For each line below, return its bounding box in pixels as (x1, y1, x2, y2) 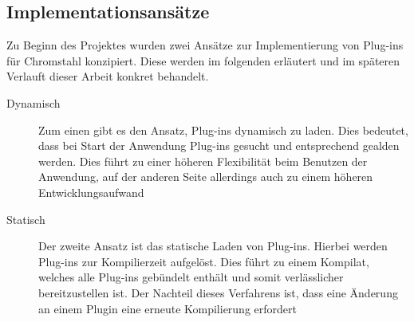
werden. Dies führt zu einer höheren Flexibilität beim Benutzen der (38, 152, 368, 169)
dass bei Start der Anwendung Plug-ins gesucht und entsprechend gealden (38, 137, 400, 154)
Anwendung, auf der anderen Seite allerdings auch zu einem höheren (38, 168, 373, 185)
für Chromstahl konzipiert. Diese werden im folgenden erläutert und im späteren (6, 52, 400, 69)
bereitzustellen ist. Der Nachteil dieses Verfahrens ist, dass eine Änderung (38, 284, 398, 300)
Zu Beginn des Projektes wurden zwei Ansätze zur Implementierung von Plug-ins (6, 37, 404, 53)
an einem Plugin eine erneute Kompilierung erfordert (38, 300, 297, 316)
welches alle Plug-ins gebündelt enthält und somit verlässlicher (38, 269, 344, 285)
